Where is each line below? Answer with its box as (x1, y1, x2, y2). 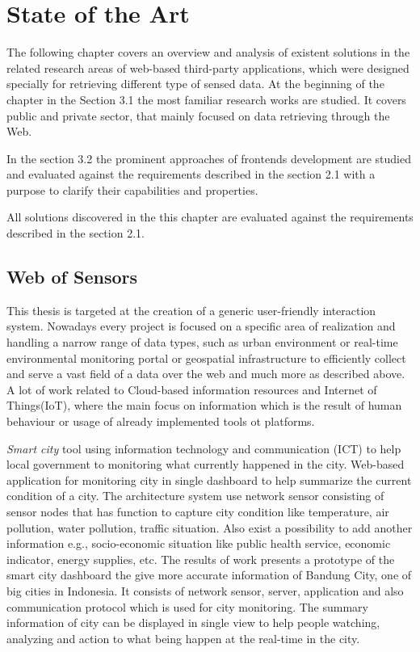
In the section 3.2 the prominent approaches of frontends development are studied (6, 149, 411, 166)
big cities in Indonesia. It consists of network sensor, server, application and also (6, 582, 404, 599)
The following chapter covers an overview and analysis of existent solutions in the (6, 44, 410, 61)
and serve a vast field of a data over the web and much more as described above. (6, 365, 405, 382)
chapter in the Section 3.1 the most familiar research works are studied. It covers (6, 90, 406, 107)
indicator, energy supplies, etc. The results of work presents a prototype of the (6, 550, 395, 567)
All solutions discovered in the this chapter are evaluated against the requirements (6, 208, 414, 225)
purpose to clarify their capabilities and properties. (6, 181, 258, 198)
